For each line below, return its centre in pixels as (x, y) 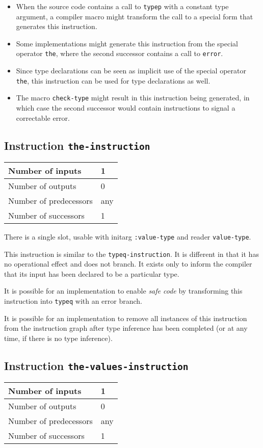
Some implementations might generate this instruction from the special (127, 43)
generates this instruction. (57, 26)
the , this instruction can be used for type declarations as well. (113, 80)
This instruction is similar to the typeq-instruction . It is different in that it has (131, 254)
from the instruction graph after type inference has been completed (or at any (126, 328)
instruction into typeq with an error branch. (73, 301)
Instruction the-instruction (77, 145)
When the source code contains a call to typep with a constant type (122, 6)
